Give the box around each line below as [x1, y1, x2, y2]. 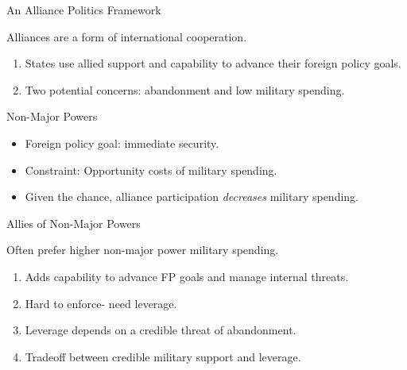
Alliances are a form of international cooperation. [6, 28, 247, 44]
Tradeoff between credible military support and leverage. [25, 348, 301, 364]
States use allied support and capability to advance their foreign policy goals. [25, 55, 401, 71]
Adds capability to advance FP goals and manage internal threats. [25, 268, 349, 284]
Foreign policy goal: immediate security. [25, 134, 219, 151]
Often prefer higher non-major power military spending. [6, 241, 279, 258]
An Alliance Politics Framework [6, 2, 161, 17]
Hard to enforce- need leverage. [25, 295, 177, 311]
